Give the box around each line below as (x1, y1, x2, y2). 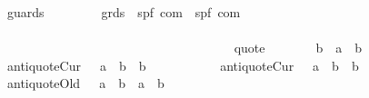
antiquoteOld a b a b (6, 73, 165, 93)
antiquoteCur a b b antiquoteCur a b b (6, 55, 359, 74)
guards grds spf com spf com (6, 3, 241, 21)
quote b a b (234, 38, 363, 57)
